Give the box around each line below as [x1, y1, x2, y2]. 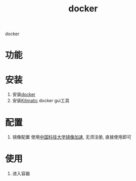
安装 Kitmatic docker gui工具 [12, 97, 70, 104]
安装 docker [12, 91, 36, 97]
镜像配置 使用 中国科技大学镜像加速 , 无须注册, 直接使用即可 [12, 134, 132, 140]
